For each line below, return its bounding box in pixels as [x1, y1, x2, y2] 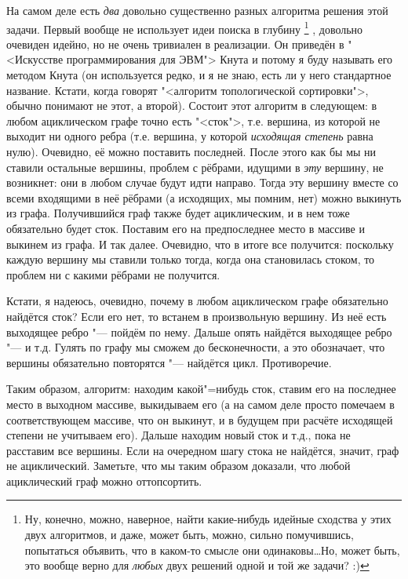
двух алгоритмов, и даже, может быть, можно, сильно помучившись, [24, 526, 354, 543]
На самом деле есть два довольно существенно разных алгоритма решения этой [6, 2, 388, 18]
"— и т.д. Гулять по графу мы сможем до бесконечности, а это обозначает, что [6, 339, 385, 355]
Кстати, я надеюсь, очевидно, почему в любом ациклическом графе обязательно [6, 293, 388, 309]
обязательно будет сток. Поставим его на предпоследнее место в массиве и [6, 220, 365, 236]
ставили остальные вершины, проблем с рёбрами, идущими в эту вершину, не [6, 158, 384, 175]
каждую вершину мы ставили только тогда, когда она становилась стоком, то [6, 251, 375, 268]
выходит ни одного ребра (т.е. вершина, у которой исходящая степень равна [6, 128, 373, 144]
